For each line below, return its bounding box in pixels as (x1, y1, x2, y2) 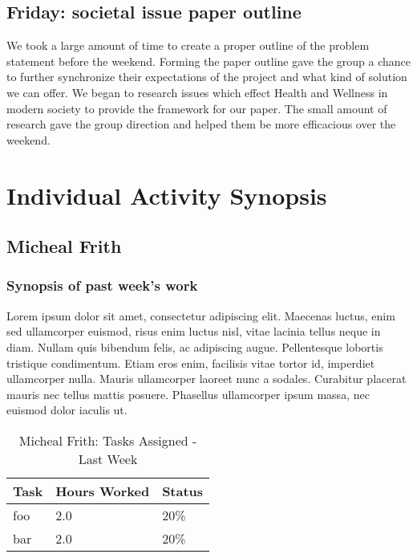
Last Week (78, 449, 138, 468)
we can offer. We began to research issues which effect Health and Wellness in (6, 83, 388, 100)
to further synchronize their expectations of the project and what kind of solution (6, 68, 407, 85)
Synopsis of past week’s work (6, 275, 198, 295)
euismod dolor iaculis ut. (6, 401, 128, 418)
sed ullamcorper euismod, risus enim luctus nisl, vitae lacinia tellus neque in (6, 323, 381, 340)
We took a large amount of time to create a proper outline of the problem (6, 37, 370, 54)
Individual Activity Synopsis (6, 178, 327, 211)
